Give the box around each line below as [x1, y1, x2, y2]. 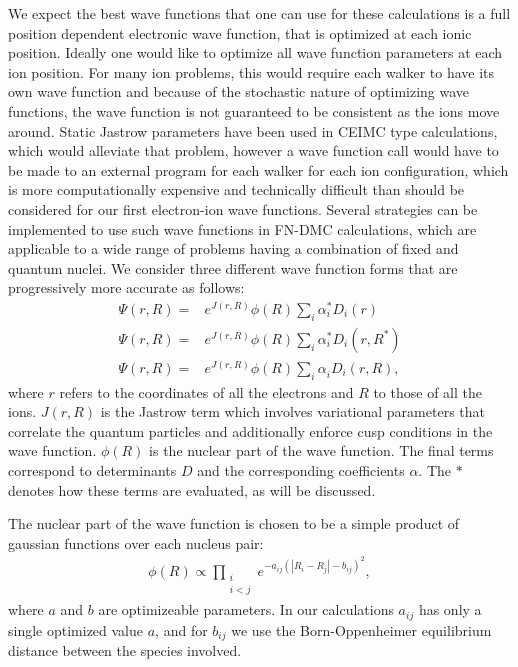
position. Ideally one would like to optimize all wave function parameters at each [8, 42, 503, 63]
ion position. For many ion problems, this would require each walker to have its [8, 61, 495, 82]
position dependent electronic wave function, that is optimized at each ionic [8, 22, 472, 43]
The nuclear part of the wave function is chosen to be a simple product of [8, 513, 460, 534]
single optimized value [8, 619, 144, 640]
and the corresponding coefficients [197, 460, 405, 481]
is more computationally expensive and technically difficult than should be [8, 179, 465, 200]
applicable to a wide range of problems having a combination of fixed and [8, 238, 459, 259]
